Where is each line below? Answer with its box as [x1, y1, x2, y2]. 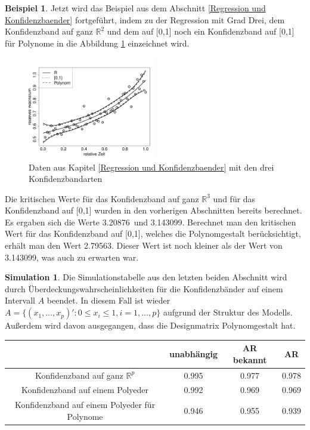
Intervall [5, 294, 35, 307]
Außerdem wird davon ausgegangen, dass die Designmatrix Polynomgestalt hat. [5, 319, 296, 332]
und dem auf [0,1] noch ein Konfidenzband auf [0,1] [107, 25, 294, 38]
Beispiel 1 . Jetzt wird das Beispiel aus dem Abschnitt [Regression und [5, 2, 266, 14]
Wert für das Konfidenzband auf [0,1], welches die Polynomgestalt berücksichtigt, [5, 227, 301, 240]
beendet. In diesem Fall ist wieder [46, 294, 170, 307]
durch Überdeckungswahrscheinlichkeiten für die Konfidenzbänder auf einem [5, 282, 283, 295]
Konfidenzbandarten [29, 172, 103, 185]
